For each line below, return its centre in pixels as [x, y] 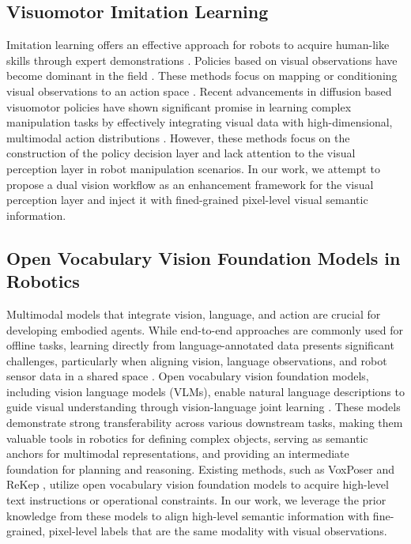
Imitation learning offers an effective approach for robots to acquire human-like [198, 45]
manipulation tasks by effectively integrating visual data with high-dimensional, [200, 122]
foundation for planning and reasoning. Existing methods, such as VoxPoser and [201, 468]
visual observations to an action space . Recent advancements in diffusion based [199, 91]
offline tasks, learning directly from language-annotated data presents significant [200, 345]
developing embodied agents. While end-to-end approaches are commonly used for [205, 329]
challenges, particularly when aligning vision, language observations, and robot [197, 360]
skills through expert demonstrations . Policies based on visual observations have [202, 60]
